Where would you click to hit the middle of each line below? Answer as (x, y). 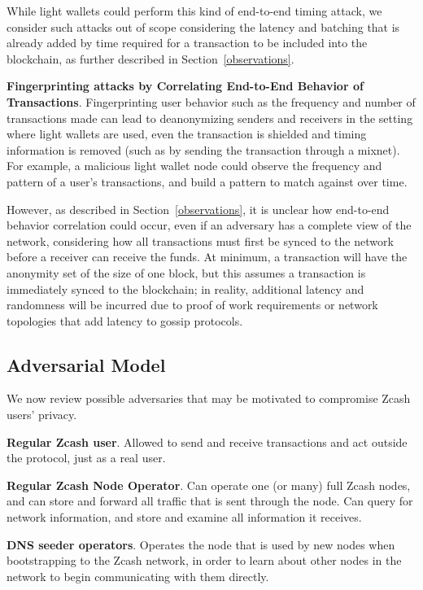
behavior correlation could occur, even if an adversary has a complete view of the (209, 225)
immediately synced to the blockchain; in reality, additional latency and (185, 288)
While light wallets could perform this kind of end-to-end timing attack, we (194, 11)
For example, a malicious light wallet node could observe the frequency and (194, 166)
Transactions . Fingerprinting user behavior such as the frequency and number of (211, 101)
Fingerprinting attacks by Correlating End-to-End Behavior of (185, 86)
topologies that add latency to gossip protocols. (125, 320)
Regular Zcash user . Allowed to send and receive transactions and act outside (207, 441)
